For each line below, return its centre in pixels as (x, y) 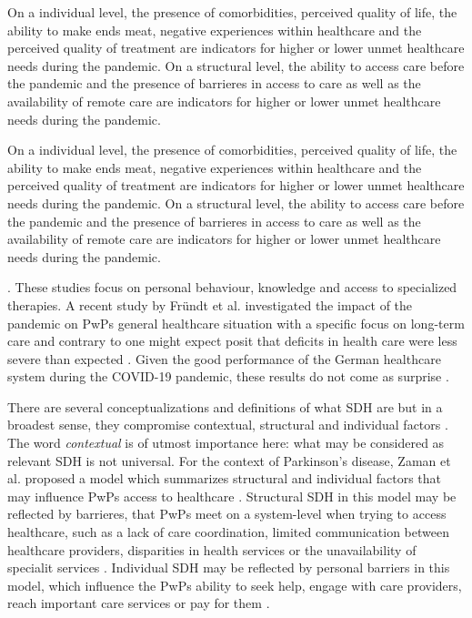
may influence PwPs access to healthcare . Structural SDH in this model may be (232, 496)
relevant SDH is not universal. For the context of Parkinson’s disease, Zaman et (229, 460)
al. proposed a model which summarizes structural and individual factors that (225, 478)
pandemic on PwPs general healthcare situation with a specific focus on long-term (236, 323)
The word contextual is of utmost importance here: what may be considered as (226, 443)
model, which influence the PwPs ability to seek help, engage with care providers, (235, 585)
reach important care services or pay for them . (139, 603)
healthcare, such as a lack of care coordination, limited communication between (228, 532)
